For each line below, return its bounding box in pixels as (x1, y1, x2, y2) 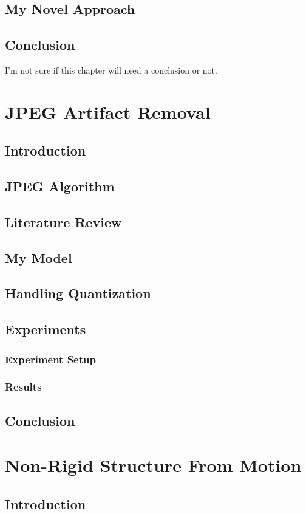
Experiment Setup (5, 351, 96, 366)
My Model (5, 248, 72, 267)
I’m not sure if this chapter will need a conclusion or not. (5, 63, 217, 76)
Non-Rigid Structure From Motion (5, 453, 302, 478)
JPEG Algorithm (5, 177, 115, 196)
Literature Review (5, 212, 122, 231)
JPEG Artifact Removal (5, 99, 211, 124)
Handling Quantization (5, 284, 151, 303)
